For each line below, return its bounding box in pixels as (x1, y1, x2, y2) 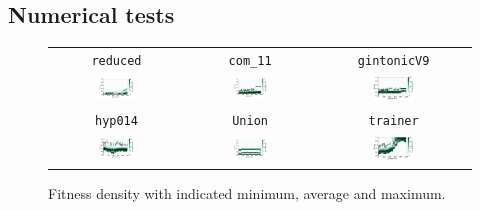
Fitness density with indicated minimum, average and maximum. (48, 183, 446, 204)
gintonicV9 (357, 53, 430, 68)
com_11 (228, 53, 272, 68)
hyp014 (94, 114, 138, 129)
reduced (91, 53, 142, 68)
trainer (368, 114, 419, 129)
